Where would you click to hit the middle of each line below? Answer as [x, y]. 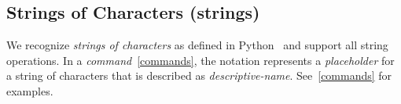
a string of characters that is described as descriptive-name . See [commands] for [199, 75]
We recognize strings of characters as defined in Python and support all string [197, 45]
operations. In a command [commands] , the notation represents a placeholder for [200, 60]
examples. [30, 90]
